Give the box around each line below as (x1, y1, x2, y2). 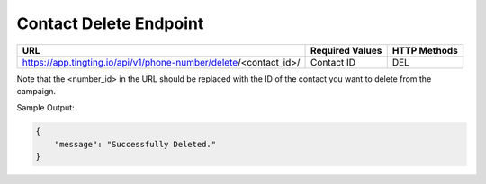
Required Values (310, 44, 382, 57)
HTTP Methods (391, 44, 459, 57)
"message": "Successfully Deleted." (54, 139, 216, 149)
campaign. (16, 85, 57, 96)
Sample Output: (16, 102, 76, 113)
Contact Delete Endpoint (16, 13, 204, 33)
